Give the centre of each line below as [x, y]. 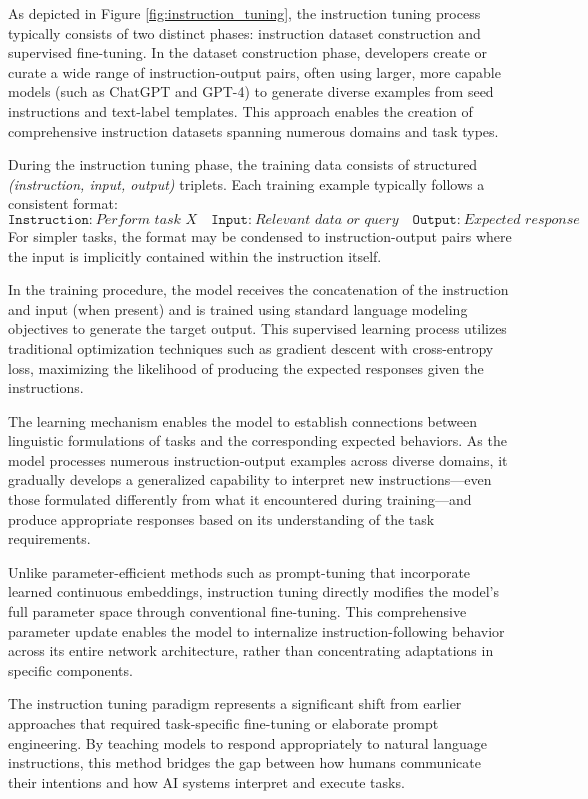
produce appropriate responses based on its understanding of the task [221, 518]
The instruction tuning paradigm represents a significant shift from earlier [235, 703]
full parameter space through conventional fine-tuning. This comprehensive [237, 611]
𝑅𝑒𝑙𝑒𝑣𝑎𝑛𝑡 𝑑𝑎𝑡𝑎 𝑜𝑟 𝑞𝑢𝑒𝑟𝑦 [326, 219]
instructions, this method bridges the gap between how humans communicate [244, 762]
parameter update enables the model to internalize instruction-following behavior [256, 630]
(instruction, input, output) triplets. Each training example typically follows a [246, 183]
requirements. [49, 538]
